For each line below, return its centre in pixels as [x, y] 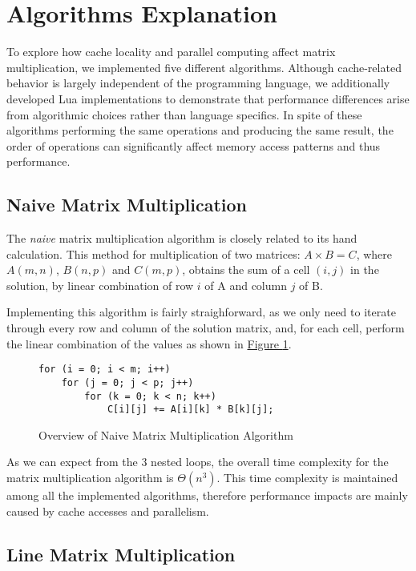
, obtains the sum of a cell [246, 269]
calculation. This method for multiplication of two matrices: [153, 253]
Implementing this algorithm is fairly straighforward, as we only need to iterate [201, 312]
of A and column [246, 285]
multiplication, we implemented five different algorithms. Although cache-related [204, 67]
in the [365, 269]
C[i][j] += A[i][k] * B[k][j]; [190, 410]
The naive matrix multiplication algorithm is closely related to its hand [182, 238]
